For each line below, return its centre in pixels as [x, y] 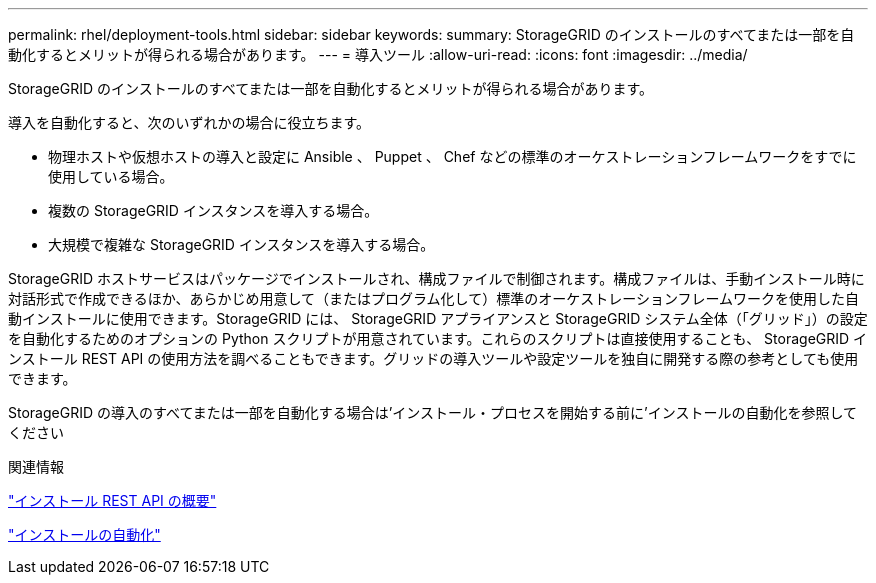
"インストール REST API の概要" [112, 500]
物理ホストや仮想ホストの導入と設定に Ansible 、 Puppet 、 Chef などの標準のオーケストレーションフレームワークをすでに [452, 156]
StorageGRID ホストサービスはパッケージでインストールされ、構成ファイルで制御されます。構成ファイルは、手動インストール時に [436, 278]
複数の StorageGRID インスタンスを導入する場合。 [213, 210]
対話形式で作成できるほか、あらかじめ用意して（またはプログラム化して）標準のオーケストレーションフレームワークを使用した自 [434, 298]
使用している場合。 [111, 176]
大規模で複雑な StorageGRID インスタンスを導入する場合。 [241, 244]
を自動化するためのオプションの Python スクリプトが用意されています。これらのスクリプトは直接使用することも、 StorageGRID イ [438, 338]
